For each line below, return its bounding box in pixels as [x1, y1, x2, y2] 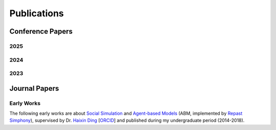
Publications [9, 8, 64, 19]
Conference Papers [9, 27, 73, 36]
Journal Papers [9, 84, 59, 93]
